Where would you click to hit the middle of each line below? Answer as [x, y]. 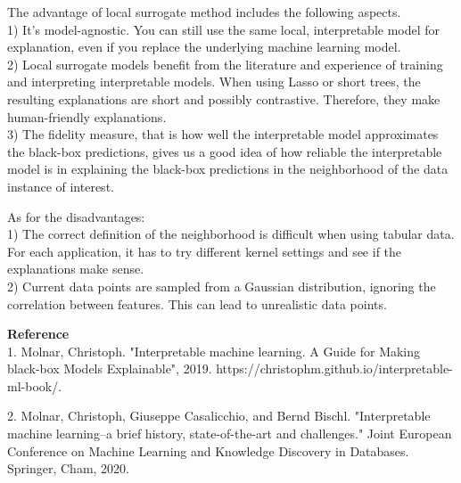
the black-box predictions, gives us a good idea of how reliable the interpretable [225, 151]
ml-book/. [35, 385]
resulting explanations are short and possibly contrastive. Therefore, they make [224, 98]
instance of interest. [61, 186]
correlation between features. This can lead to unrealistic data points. [197, 303]
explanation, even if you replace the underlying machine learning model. [204, 47]
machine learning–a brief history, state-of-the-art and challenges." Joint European [230, 434]
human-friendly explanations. [87, 116]
